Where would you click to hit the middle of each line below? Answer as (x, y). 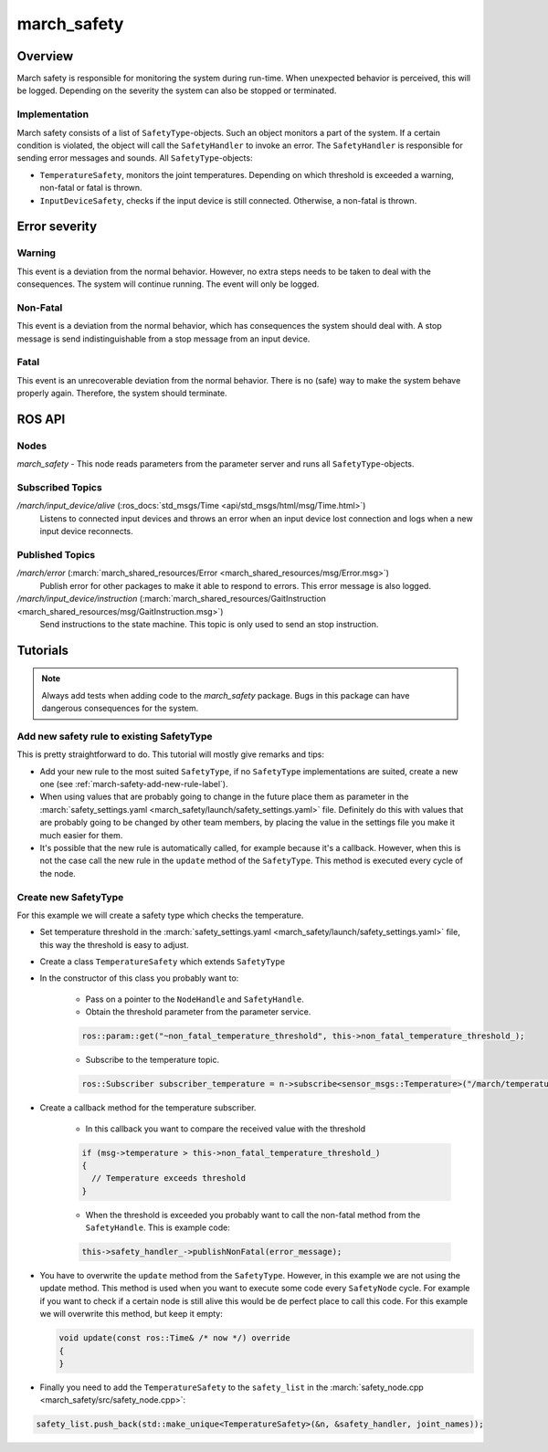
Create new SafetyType (70, 897)
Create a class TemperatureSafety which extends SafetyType (163, 962)
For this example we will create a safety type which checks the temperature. (160, 915)
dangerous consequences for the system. (120, 709)
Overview (45, 56)
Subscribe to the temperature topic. (152, 1060)
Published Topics (56, 555)
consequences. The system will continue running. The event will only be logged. (168, 284)
